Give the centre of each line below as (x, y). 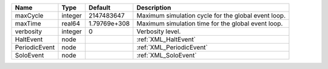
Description (154, 8)
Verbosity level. (159, 31)
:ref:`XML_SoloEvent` (166, 55)
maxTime (28, 23)
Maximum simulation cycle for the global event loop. (211, 15)
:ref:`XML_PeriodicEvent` (172, 47)
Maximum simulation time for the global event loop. (210, 23)
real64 (71, 23)
